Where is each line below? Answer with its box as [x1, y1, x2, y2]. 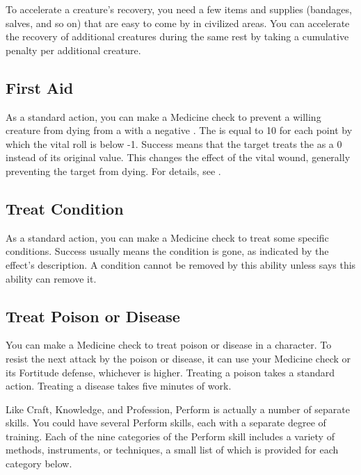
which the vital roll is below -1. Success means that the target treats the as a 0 [6, 136, 342, 151]
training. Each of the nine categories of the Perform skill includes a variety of [6, 428, 335, 443]
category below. [6, 456, 72, 471]
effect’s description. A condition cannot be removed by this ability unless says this [6, 257, 356, 272]
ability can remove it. [6, 271, 97, 285]
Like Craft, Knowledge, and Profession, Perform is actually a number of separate [6, 401, 351, 416]
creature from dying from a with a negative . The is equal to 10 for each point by [6, 123, 353, 137]
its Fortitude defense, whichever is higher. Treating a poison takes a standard [6, 365, 335, 379]
